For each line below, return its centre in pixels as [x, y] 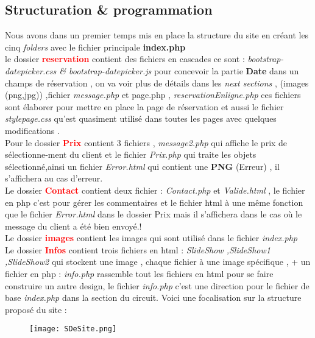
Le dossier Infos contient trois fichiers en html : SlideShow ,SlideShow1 [138, 249]
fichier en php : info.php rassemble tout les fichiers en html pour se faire [139, 274]
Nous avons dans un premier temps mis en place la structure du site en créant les [157, 35]
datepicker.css [31, 70]
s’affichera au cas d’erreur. [54, 178]
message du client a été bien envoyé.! [73, 226]
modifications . [32, 130]
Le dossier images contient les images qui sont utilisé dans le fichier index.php [151, 238]
